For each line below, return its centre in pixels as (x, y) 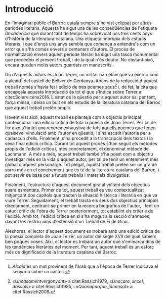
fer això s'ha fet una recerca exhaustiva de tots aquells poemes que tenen (81, 128)
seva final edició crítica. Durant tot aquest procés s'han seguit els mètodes (81, 144)
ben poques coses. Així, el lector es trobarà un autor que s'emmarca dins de (83, 242)
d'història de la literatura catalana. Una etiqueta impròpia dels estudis (76, 39)
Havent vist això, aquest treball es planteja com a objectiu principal (73, 117)
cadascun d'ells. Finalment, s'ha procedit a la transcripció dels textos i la (79, 138)
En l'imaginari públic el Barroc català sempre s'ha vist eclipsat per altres (78, 23)
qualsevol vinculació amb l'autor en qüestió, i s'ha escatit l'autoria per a (78, 133)
